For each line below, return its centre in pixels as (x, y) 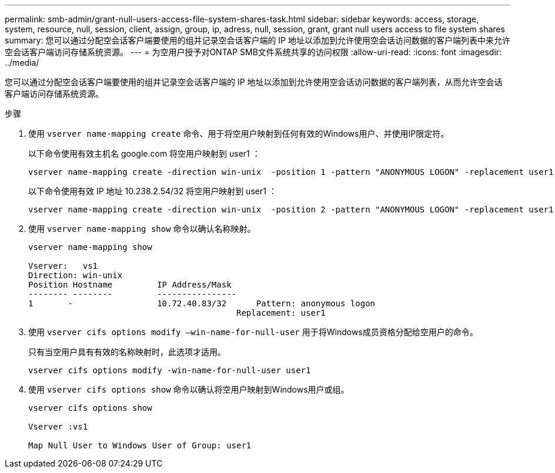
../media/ (22, 62)
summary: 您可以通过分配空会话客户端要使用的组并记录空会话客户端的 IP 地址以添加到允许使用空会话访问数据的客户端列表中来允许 (258, 40)
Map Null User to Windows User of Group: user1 (140, 445)
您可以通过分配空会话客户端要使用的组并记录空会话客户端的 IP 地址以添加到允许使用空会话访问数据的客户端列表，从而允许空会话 (254, 82)
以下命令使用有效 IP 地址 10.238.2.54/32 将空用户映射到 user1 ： (153, 191)
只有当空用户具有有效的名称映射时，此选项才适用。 (127, 352)
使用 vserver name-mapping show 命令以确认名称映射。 (142, 229)
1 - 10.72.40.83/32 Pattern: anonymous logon (202, 303)
